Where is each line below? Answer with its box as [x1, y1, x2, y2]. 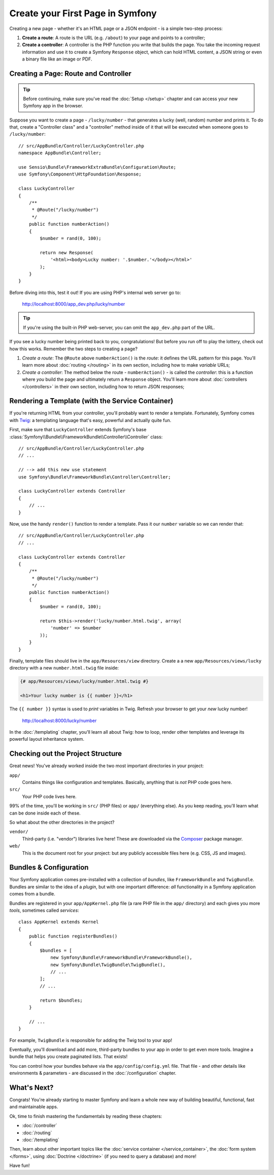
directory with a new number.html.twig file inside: [9, 665, 119, 671]
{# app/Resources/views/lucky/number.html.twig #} [20, 679, 149, 684]
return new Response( [40, 250, 94, 255]
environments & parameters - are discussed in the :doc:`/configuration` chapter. [9, 1070, 177, 1076]
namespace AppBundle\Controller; [18, 150, 101, 156]
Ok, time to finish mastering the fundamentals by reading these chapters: [9, 1113, 162, 1119]
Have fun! [9, 1162, 30, 1169]
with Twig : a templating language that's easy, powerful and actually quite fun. [9, 417, 172, 423]
